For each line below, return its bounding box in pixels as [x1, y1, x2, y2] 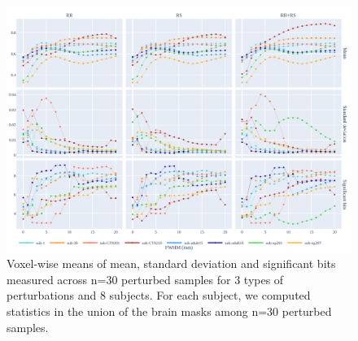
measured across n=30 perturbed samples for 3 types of [7, 270, 284, 287]
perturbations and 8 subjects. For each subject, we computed [7, 287, 311, 304]
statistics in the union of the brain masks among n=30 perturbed [7, 303, 332, 320]
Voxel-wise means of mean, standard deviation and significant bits [7, 255, 336, 272]
